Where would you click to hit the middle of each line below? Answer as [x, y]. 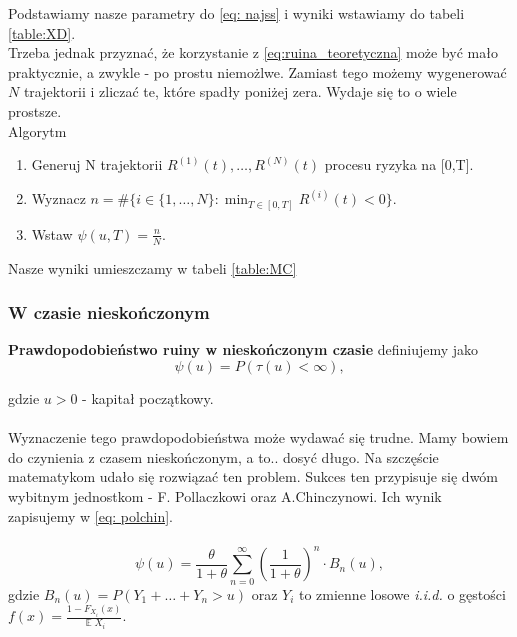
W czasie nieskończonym [109, 312]
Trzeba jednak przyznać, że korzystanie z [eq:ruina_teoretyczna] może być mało [253, 52]
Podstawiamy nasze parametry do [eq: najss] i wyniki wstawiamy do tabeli [236, 13]
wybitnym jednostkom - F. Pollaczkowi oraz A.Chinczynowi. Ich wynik [225, 495]
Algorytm [37, 130]
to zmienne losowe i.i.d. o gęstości [402, 593]
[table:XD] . [42, 32]
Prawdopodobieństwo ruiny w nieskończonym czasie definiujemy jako [243, 349]
